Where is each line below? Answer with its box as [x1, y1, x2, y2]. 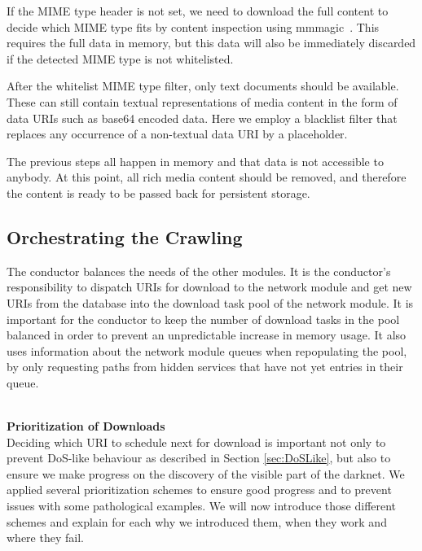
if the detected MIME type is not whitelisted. [7, 50, 234, 67]
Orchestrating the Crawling [7, 224, 243, 249]
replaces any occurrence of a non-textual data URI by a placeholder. [7, 125, 348, 142]
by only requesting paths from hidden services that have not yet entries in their [7, 358, 403, 375]
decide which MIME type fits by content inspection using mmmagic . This [7, 18, 380, 35]
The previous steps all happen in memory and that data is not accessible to [7, 152, 384, 169]
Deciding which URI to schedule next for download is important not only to [7, 433, 386, 450]
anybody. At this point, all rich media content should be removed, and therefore [7, 168, 407, 186]
